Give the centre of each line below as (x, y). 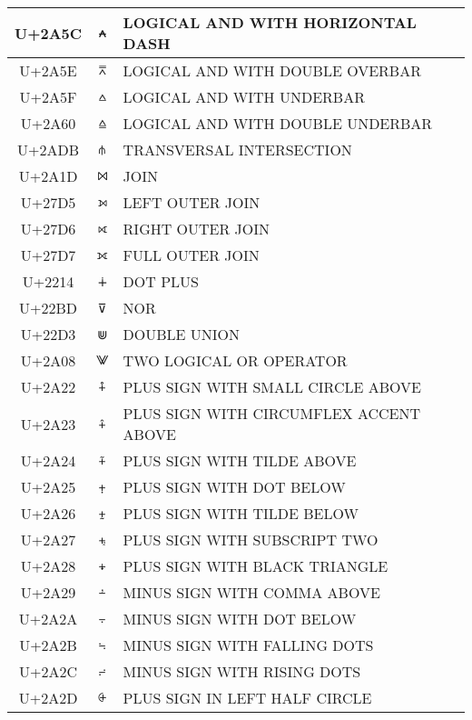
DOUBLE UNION (182, 334)
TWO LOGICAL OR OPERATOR (235, 360)
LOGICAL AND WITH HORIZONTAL (270, 22)
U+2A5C (49, 33)
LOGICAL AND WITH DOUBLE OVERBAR (272, 70)
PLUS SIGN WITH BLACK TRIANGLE (256, 566)
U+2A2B (48, 645)
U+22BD (49, 308)
